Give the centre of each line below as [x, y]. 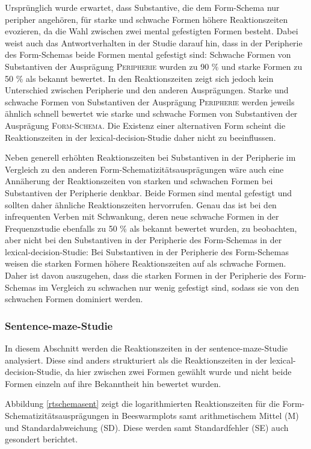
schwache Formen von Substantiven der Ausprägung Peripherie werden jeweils [150, 101]
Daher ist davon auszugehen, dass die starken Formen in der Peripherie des [143, 275]
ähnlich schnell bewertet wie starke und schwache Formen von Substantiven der [151, 113]
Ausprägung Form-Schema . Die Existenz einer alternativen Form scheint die [145, 125]
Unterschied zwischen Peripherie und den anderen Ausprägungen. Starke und [147, 90]
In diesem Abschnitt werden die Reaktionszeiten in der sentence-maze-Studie [146, 348]
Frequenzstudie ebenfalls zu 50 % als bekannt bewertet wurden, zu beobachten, [151, 228]
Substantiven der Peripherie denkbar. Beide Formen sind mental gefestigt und [149, 192]
